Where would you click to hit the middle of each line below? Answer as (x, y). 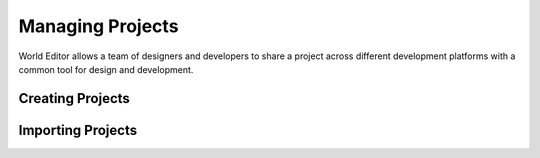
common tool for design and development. (106, 69)
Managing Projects (98, 26)
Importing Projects (78, 130)
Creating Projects (74, 98)
